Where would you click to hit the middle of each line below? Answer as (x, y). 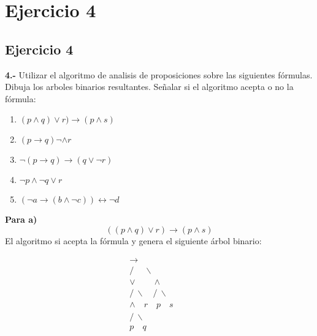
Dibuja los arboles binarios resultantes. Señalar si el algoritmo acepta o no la (149, 87)
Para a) (21, 219)
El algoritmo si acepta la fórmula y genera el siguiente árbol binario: (133, 240)
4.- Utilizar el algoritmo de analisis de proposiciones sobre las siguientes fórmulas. (159, 74)
